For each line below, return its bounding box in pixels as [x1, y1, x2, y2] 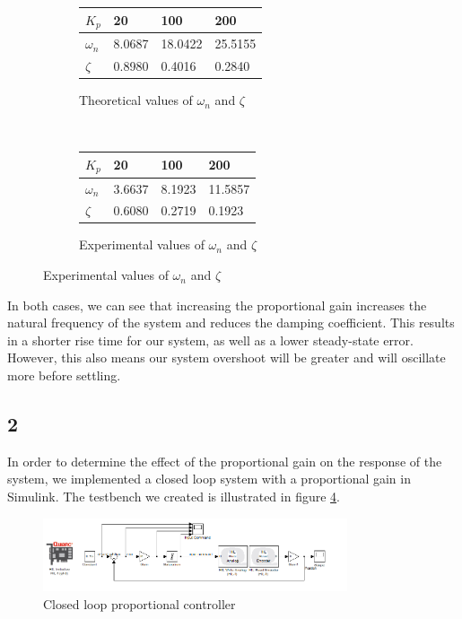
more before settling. [7, 366, 121, 385]
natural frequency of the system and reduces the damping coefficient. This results [7, 313, 455, 332]
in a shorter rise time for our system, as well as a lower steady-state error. [7, 330, 414, 349]
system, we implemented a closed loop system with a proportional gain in [7, 469, 411, 488]
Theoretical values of [79, 91, 193, 109]
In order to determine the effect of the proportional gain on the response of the [7, 451, 442, 470]
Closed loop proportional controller [43, 594, 236, 613]
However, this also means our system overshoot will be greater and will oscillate [7, 348, 446, 367]
